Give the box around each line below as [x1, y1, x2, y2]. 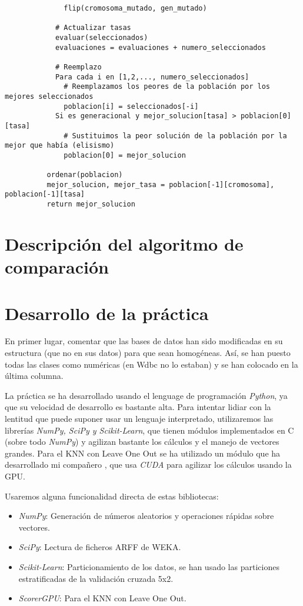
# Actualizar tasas [55, 24, 131, 32]
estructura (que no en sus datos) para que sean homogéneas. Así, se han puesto [5, 347, 291, 359]
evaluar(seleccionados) [55, 33, 148, 42]
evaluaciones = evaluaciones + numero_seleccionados [55, 43, 266, 52]
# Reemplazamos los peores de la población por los [64, 82, 271, 91]
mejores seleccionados [5, 92, 94, 101]
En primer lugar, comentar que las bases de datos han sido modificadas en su [5, 335, 283, 347]
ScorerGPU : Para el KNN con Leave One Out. [18, 592, 187, 604]
